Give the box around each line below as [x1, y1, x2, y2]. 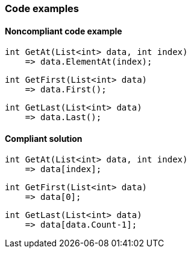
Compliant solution [5, 133, 83, 144]
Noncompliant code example [5, 25, 122, 36]
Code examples [5, 2, 80, 14]
